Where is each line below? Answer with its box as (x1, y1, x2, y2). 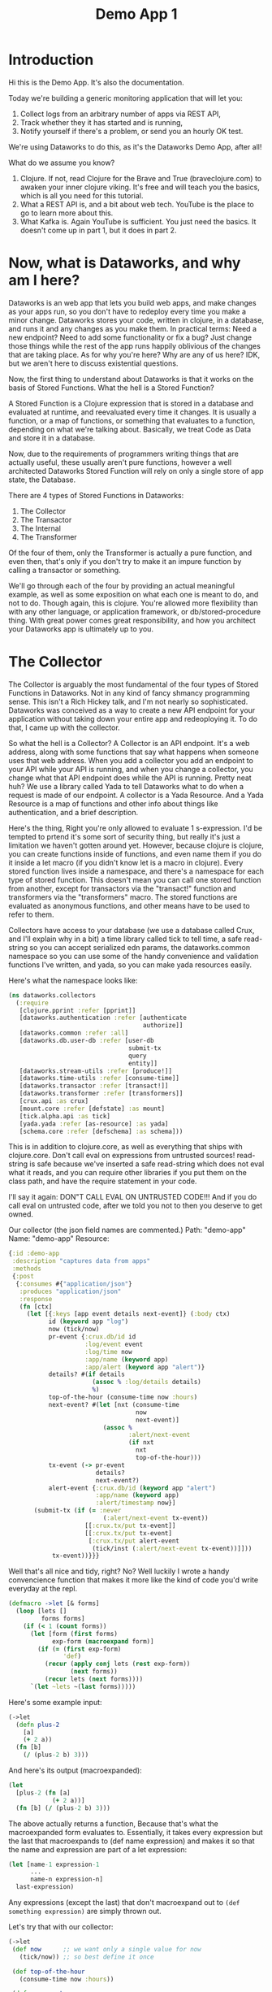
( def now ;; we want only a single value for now (11, 1945, 201, 1953)
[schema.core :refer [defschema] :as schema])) (19, 1127, 183, 1135)
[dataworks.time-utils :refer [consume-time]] (19, 1074, 180, 1083)
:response (19, 1295, 53, 1303)
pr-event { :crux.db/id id (48, 1333, 136, 1341)
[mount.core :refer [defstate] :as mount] (19, 1104, 165, 1113)
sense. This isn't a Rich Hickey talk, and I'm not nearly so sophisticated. (8, 697, 248, 706)
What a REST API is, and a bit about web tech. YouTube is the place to (19, 199, 254, 209)
